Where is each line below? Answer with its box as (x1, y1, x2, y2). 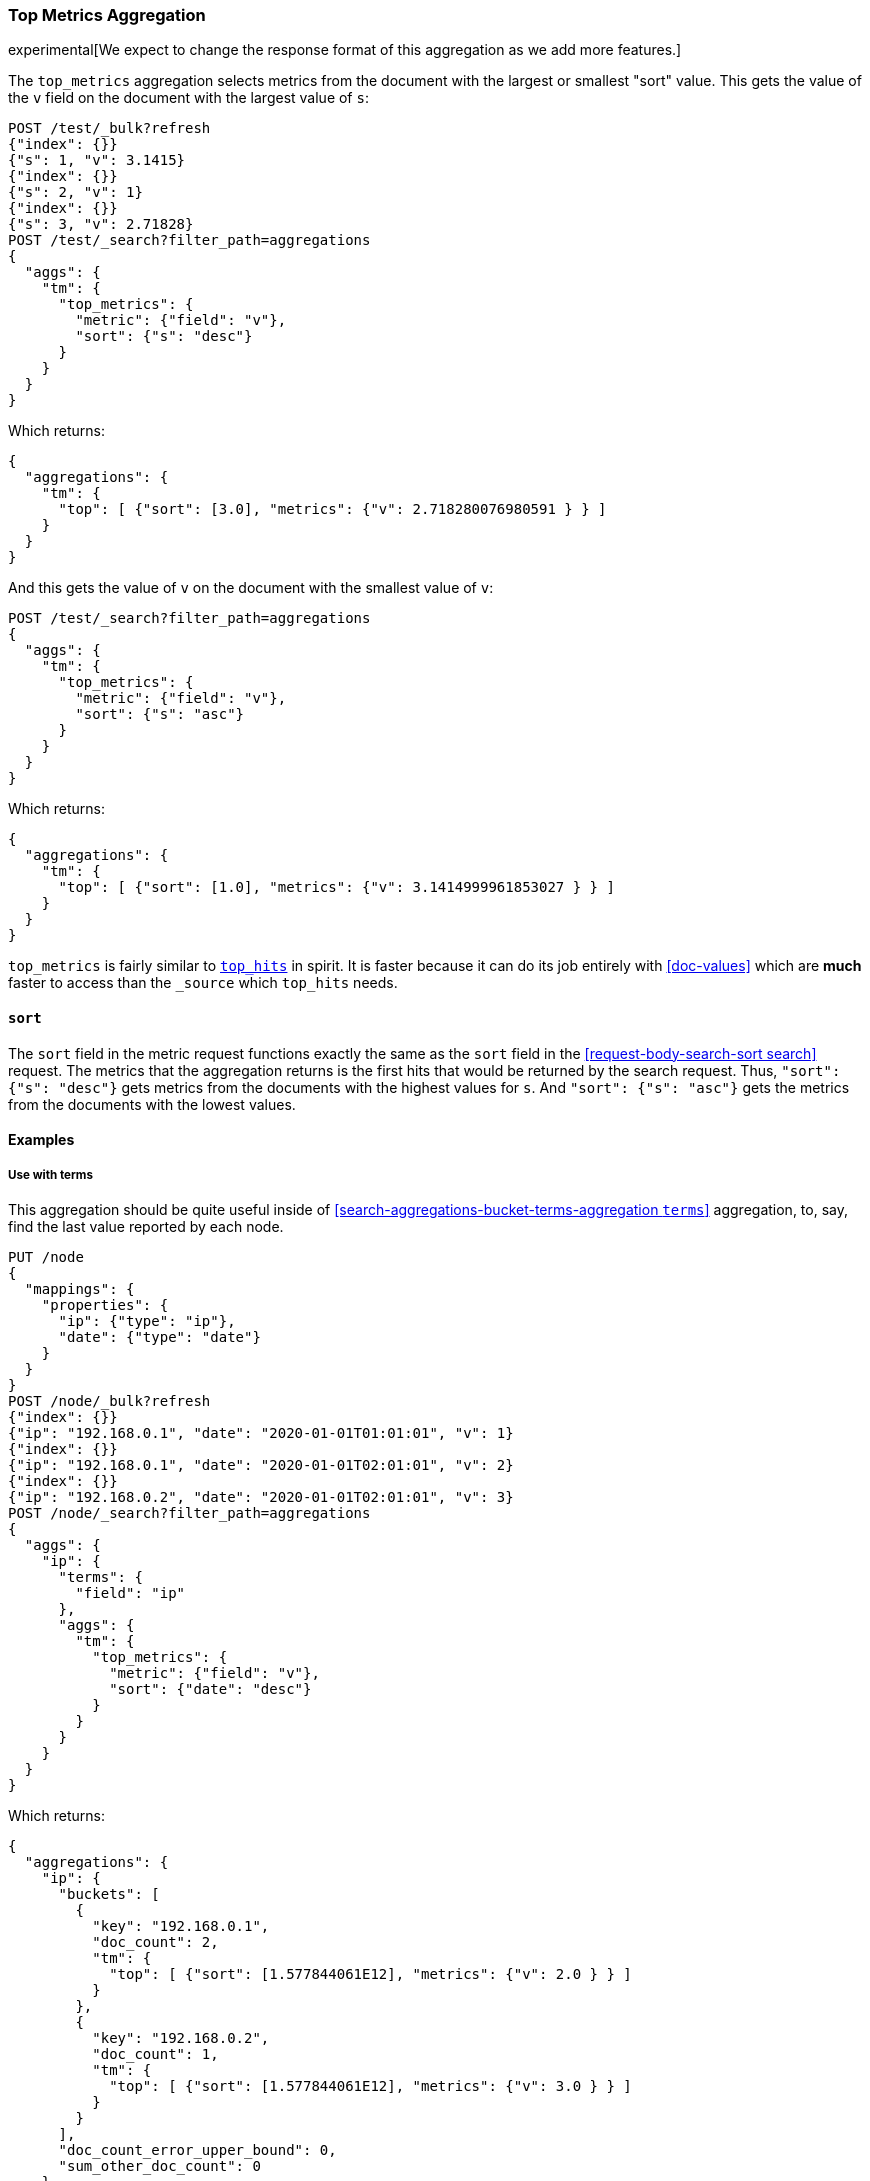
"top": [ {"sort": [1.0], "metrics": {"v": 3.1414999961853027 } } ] (58, 879, 615, 896)
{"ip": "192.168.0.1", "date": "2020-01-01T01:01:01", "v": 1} (8, 1424, 514, 1441)
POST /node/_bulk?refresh (8, 1392, 211, 1409)
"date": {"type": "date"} (58, 1328, 261, 1345)
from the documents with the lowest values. (8, 1095, 296, 1113)
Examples (8, 1131, 75, 1149)
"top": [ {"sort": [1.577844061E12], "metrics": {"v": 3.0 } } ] (109, 2077, 632, 2094)
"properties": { (41, 1296, 169, 1313)
